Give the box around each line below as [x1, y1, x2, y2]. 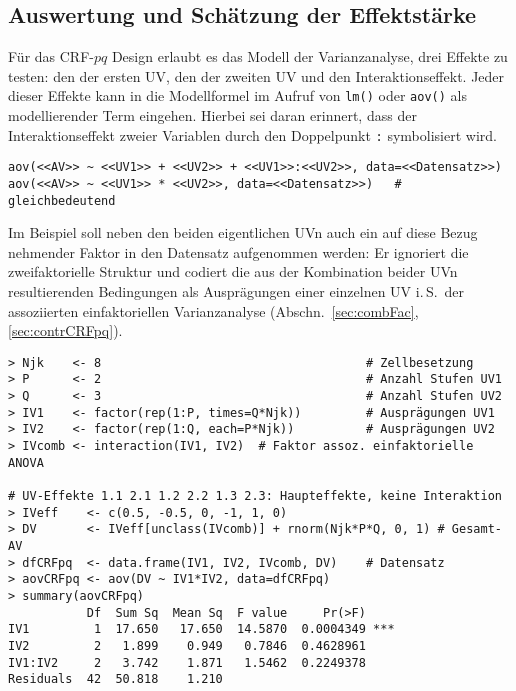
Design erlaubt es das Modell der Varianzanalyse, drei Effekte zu [111, 46, 508, 67]
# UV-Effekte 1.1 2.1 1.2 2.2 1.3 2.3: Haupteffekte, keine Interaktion [8, 489, 502, 504]
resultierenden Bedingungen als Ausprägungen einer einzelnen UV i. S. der [8, 281, 465, 302]
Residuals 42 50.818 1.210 [8, 672, 223, 687]
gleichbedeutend [8, 193, 116, 208]
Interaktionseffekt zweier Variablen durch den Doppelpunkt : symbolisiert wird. [8, 124, 497, 145]
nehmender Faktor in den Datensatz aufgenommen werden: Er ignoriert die [8, 241, 469, 262]
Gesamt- [451, 522, 502, 537]
